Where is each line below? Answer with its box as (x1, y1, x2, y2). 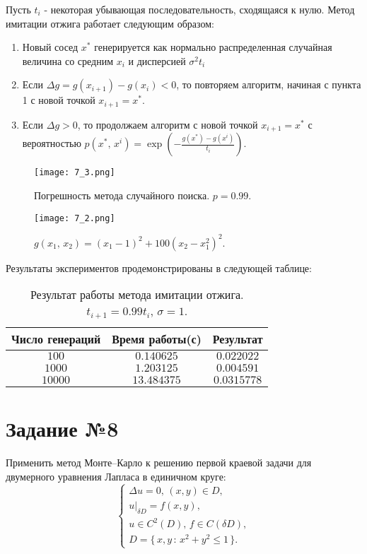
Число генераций (11, 331, 101, 348)
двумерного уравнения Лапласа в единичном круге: (6, 469, 226, 483)
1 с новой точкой (22, 93, 95, 107)
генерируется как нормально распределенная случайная (94, 40, 332, 54)
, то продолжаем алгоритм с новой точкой (77, 117, 258, 131)
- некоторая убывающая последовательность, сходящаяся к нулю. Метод (44, 2, 355, 16)
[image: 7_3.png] (34, 167, 115, 178)
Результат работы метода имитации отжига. (30, 286, 244, 303)
